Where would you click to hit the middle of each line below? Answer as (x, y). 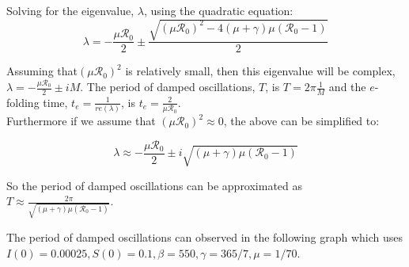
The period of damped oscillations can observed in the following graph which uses (205, 236)
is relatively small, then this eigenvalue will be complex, (260, 71)
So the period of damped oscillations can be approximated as (155, 185)
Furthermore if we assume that (81, 121)
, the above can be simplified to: (301, 121)
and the (347, 87)
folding (23, 102)
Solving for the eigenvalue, (70, 10)
